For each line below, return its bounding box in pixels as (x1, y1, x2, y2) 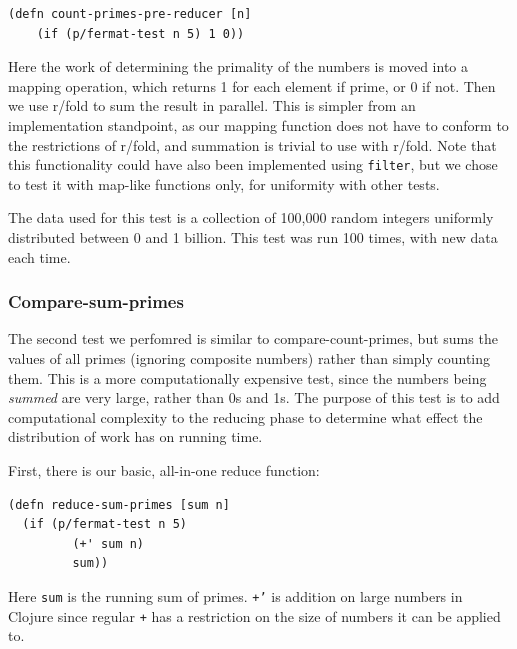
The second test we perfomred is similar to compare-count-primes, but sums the (8, 328, 498, 349)
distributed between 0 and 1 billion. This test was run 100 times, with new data (8, 227, 498, 247)
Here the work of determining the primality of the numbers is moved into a (8, 56, 468, 77)
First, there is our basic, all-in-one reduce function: (8, 459, 320, 480)
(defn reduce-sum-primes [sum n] (8, 497, 230, 512)
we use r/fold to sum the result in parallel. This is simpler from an (8, 95, 416, 116)
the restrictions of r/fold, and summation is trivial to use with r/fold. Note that (8, 134, 497, 155)
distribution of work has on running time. (8, 426, 263, 447)
